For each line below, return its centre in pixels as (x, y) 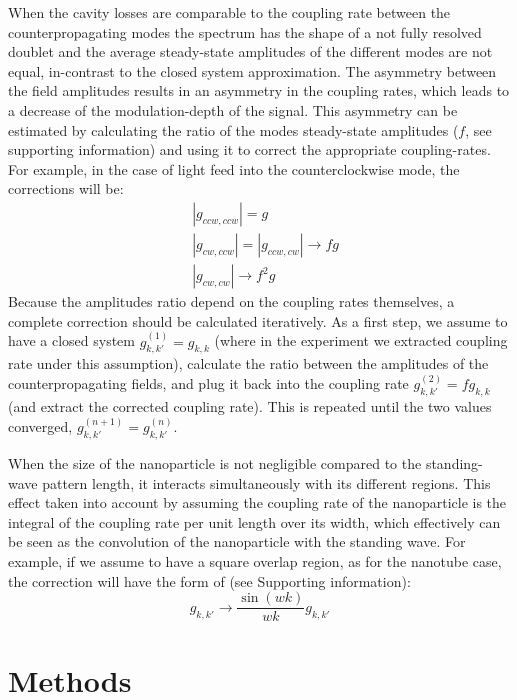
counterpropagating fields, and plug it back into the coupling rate (208, 383)
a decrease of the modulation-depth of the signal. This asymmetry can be (233, 109)
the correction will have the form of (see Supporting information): (209, 580)
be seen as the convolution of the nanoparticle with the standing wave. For (237, 541)
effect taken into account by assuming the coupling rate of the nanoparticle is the (257, 502)
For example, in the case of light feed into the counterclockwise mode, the (234, 168)
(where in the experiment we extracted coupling (361, 340)
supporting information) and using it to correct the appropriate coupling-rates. (249, 149)
